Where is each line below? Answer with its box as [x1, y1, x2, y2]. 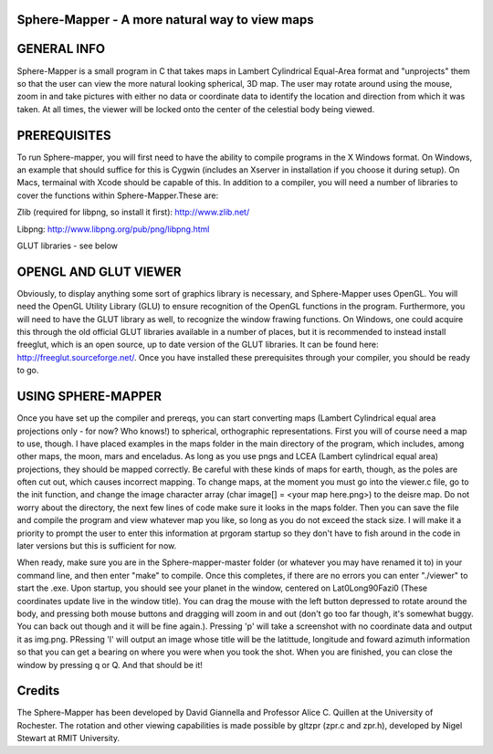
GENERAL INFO [16, 41, 106, 57]
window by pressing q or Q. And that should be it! [16, 659, 203, 670]
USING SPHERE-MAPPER [16, 389, 162, 404]
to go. [16, 365, 39, 376]
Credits [16, 683, 60, 698]
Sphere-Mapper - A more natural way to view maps [16, 12, 314, 27]
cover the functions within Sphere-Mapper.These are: [16, 190, 219, 201]
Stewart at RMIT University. [16, 733, 121, 744]
